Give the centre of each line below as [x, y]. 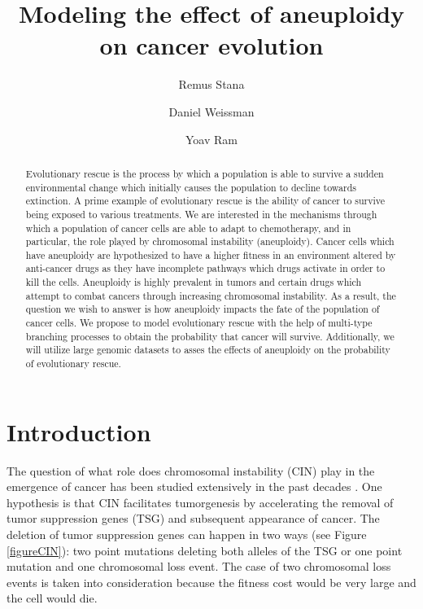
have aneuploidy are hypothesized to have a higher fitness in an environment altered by [211, 254]
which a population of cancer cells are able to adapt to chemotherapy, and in [188, 228]
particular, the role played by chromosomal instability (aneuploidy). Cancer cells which [210, 241]
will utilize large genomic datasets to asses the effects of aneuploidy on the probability [208, 350]
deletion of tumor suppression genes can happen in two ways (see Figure [187, 535]
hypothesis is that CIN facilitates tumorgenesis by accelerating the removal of [200, 502]
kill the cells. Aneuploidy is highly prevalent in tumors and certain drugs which [194, 282]
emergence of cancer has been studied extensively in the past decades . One [194, 486]
